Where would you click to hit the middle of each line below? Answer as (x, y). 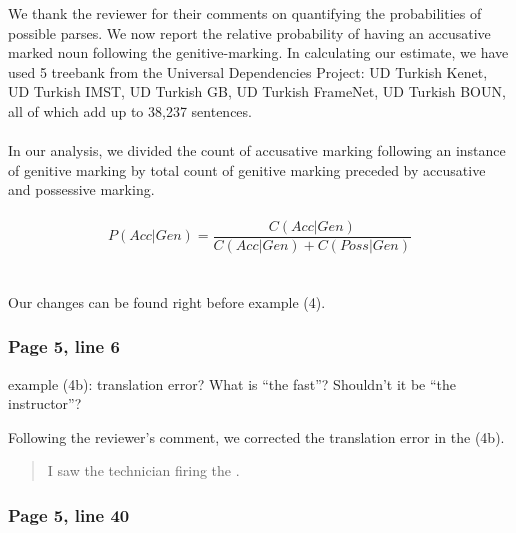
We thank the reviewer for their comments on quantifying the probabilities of (245, 13)
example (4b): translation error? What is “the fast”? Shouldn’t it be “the (232, 383)
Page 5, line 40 (69, 514)
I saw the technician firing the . (143, 470)
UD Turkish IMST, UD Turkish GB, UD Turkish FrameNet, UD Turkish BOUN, (257, 91)
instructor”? (45, 403)
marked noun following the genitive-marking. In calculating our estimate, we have (258, 52)
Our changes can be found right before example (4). (167, 301)
